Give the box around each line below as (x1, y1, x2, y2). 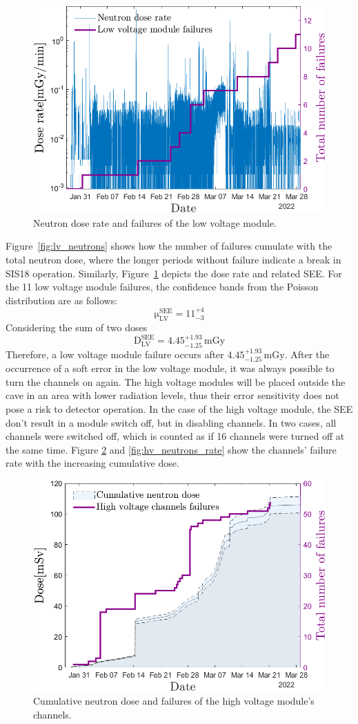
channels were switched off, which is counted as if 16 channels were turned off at (6, 429, 345, 443)
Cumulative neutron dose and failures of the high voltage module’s (33, 694, 315, 708)
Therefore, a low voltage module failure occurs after (6, 346, 224, 361)
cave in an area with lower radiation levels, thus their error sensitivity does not (6, 388, 339, 402)
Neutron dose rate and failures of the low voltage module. (33, 215, 277, 230)
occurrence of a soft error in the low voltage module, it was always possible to (6, 361, 335, 375)
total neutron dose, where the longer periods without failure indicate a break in (6, 252, 341, 266)
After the (290, 346, 330, 361)
